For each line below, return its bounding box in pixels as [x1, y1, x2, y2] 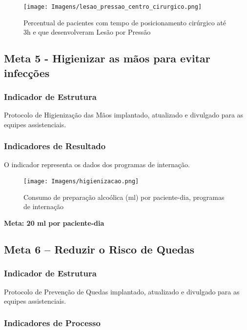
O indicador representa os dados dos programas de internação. [4, 159, 190, 169]
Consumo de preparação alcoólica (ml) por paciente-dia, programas [23, 192, 225, 202]
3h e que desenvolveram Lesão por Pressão [23, 27, 151, 37]
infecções [4, 65, 50, 80]
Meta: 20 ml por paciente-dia [4, 218, 104, 228]
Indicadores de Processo [4, 316, 101, 329]
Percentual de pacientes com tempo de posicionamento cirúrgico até [23, 17, 226, 27]
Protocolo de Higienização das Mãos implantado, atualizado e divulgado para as [4, 110, 244, 120]
